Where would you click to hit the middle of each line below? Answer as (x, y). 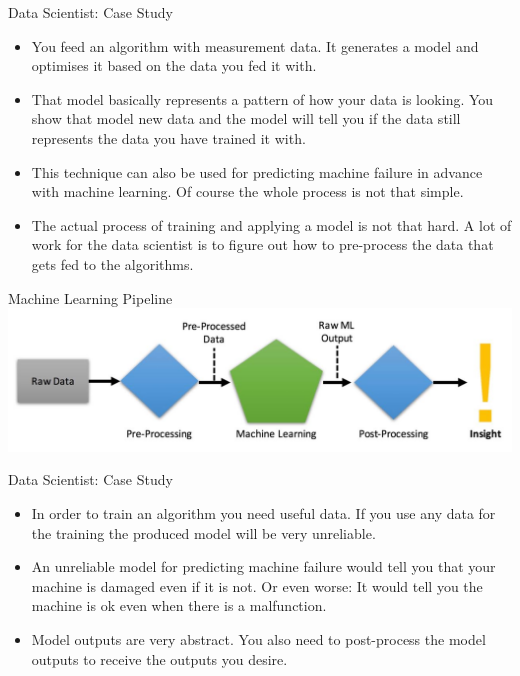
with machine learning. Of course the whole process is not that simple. (247, 191)
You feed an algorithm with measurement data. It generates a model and (255, 45)
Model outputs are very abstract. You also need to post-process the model (258, 639)
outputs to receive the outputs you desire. (159, 658)
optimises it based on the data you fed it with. (174, 65)
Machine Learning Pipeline (90, 297)
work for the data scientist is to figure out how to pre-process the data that (262, 244)
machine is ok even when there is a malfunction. (179, 605)
